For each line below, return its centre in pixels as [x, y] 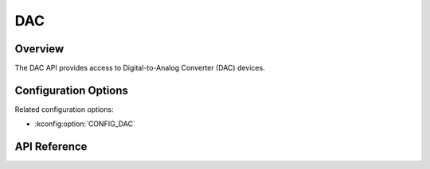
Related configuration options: [64, 109]
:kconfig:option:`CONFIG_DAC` [85, 124]
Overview [39, 49]
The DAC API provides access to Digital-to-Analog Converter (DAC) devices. [140, 68]
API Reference [51, 147]
